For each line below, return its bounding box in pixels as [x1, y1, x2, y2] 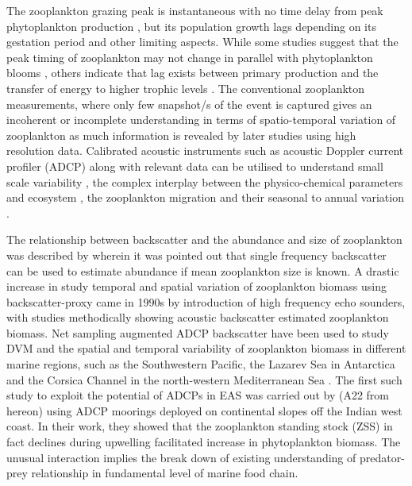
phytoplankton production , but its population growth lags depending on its [6, 17, 376, 34]
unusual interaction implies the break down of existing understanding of [6, 449, 356, 465]
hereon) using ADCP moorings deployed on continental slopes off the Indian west [6, 402, 402, 418]
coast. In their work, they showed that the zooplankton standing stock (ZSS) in [6, 418, 393, 434]
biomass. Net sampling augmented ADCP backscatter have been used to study [6, 324, 389, 341]
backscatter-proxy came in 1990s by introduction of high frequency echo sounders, [6, 293, 406, 310]
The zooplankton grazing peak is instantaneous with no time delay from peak [6, 2, 383, 18]
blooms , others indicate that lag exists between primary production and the [6, 64, 379, 81]
